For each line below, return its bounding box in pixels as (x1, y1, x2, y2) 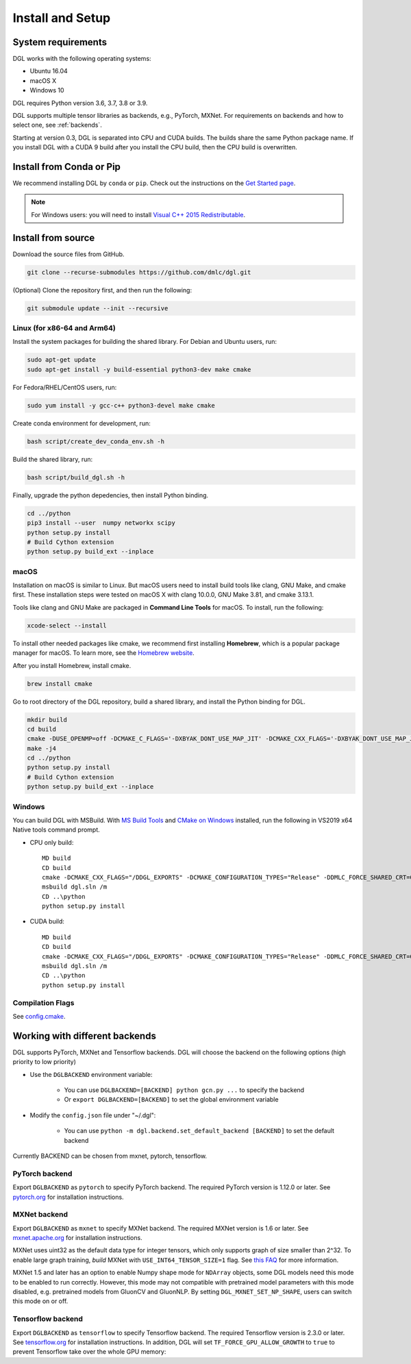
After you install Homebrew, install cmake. (12, 661, 132, 669)
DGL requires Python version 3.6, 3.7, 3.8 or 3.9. (12, 99, 148, 107)
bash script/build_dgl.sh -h (27, 473, 125, 481)
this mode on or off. (12, 1297, 68, 1305)
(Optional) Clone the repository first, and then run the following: (12, 286, 192, 294)
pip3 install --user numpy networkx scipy (27, 519, 176, 527)
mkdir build (27, 716, 68, 723)
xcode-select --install (27, 621, 108, 630)
